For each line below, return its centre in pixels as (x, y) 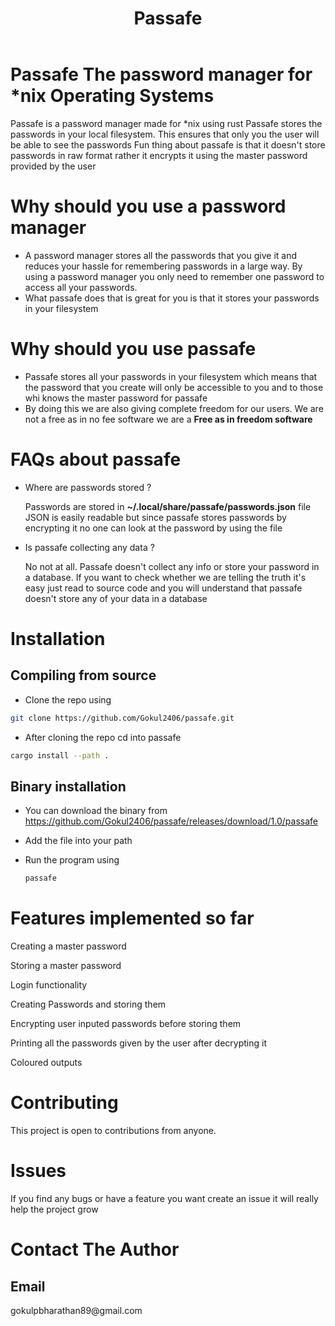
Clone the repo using (68, 699)
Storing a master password (66, 966)
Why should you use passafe (133, 349)
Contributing (64, 1103)
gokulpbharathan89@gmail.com (76, 1310)
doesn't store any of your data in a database (116, 598)
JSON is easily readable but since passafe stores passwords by (155, 517)
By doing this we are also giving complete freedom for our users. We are (174, 408)
